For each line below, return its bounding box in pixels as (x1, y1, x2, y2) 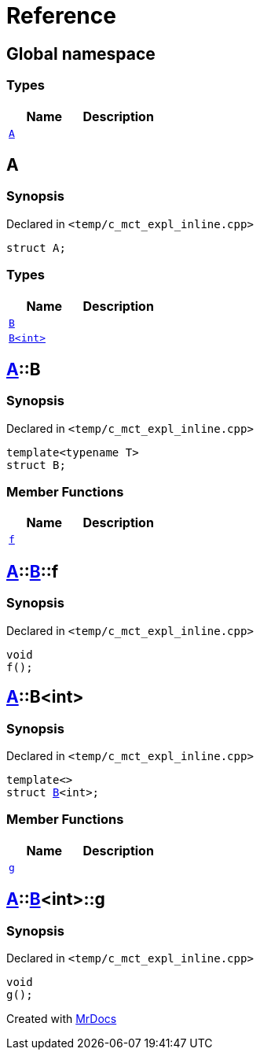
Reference (6, 2, 116, 29)
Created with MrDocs (6, 1011, 117, 1025)
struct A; (6, 241, 66, 254)
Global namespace (6, 43, 156, 64)
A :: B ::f (6, 561, 59, 582)
